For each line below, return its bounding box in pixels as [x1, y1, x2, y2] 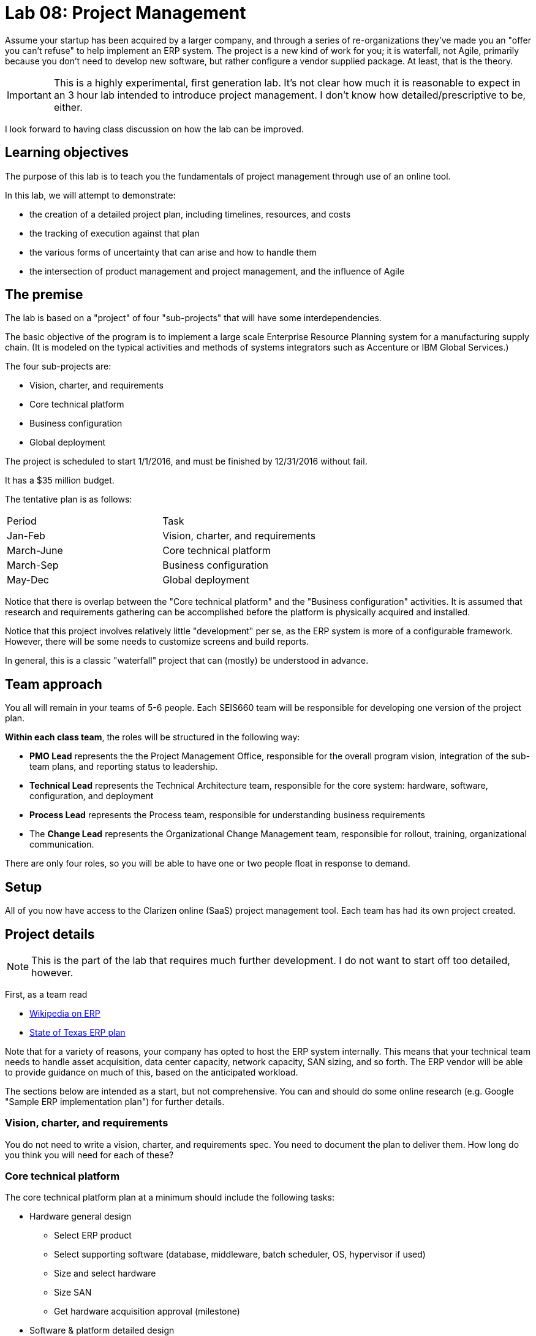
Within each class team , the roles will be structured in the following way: [5, 732, 300, 743]
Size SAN [54, 1287, 92, 1298]
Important [7, 88, 51, 101]
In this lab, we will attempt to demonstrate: [5, 189, 176, 200]
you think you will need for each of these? [5, 1149, 174, 1160]
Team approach [5, 676, 102, 692]
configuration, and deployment [29, 791, 154, 802]
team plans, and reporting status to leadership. [29, 761, 218, 772]
